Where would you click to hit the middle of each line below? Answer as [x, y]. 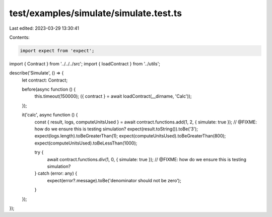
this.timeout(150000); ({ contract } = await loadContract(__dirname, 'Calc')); [113, 96]
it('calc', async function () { [50, 115]
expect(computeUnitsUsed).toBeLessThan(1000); [86, 143]
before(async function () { [49, 89]
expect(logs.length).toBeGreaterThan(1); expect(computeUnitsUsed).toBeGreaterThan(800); [130, 136]
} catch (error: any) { [56, 173]
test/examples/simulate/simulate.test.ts [96, 13]
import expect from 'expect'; [57, 51]
